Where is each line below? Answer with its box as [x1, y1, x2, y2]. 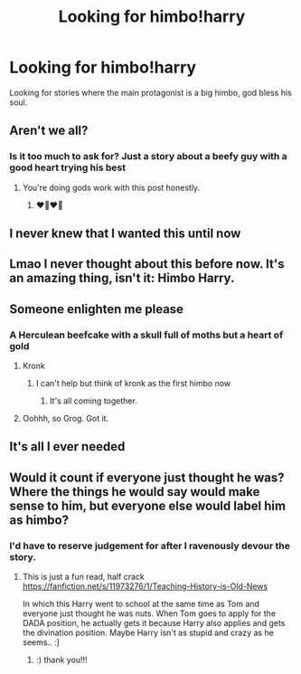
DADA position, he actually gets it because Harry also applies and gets [22, 618, 286, 629]
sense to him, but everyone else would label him [9, 498, 287, 513]
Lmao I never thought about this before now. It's [9, 256, 285, 272]
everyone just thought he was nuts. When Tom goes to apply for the [22, 608, 277, 619]
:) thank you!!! [35, 654, 88, 666]
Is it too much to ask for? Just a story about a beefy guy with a [9, 150, 287, 163]
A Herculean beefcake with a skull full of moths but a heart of [9, 328, 284, 341]
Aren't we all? [9, 123, 89, 138]
